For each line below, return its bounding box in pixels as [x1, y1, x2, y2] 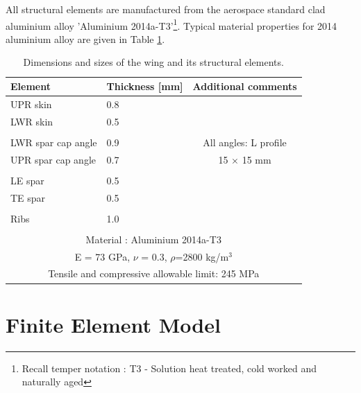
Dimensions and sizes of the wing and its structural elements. [23, 55, 284, 69]
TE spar [10, 190, 46, 204]
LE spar [10, 173, 44, 187]
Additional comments [192, 79, 297, 94]
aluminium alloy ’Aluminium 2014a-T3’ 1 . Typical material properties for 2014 [6, 16, 337, 33]
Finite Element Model [6, 310, 221, 338]
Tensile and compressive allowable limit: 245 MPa [48, 266, 260, 281]
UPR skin [10, 96, 52, 111]
